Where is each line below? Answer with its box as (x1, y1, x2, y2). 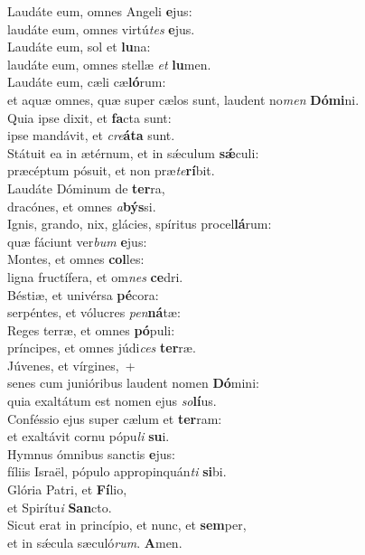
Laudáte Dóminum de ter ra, (7, 178, 165, 197)
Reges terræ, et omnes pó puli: (7, 320, 175, 339)
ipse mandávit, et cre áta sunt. (7, 126, 175, 145)
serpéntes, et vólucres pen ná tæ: (7, 303, 181, 322)
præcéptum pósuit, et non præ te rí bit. (7, 161, 215, 180)
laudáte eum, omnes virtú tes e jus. (7, 19, 195, 38)
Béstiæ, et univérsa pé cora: (7, 285, 159, 304)
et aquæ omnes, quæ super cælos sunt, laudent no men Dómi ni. (7, 89, 360, 108)
